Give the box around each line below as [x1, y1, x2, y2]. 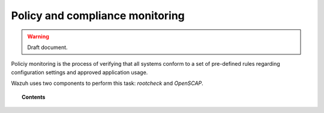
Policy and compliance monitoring [11, 9, 185, 22]
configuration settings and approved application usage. [11, 69, 148, 76]
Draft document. [27, 44, 68, 51]
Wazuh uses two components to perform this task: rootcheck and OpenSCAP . [11, 80, 203, 87]
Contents [22, 93, 46, 100]
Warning [27, 33, 49, 40]
